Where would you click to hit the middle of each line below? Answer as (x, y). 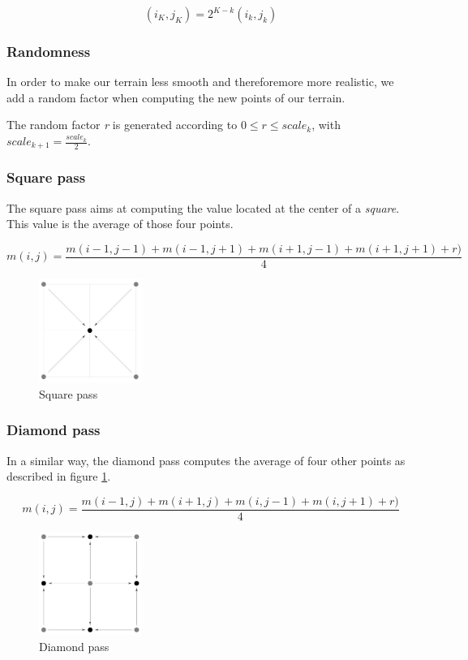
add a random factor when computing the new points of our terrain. (176, 97)
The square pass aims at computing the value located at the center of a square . (203, 207)
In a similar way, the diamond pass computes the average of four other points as (206, 460)
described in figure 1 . (59, 476)
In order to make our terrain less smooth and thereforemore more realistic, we (200, 82)
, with (326, 125)
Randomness (49, 51)
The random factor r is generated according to (122, 125)
